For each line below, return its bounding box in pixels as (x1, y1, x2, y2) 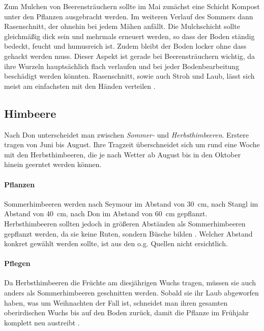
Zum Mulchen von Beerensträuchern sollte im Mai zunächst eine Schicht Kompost (4, 1, 260, 11)
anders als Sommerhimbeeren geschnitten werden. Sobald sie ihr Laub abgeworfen (4, 287, 259, 298)
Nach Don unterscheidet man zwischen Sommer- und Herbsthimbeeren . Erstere (4, 129, 249, 140)
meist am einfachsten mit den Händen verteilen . (4, 80, 156, 91)
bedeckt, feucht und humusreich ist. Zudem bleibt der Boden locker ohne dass (4, 41, 247, 51)
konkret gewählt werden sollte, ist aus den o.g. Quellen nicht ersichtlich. (4, 238, 228, 249)
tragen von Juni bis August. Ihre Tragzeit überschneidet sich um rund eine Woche (4, 139, 260, 150)
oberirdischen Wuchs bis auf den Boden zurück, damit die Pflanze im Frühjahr (4, 307, 249, 318)
